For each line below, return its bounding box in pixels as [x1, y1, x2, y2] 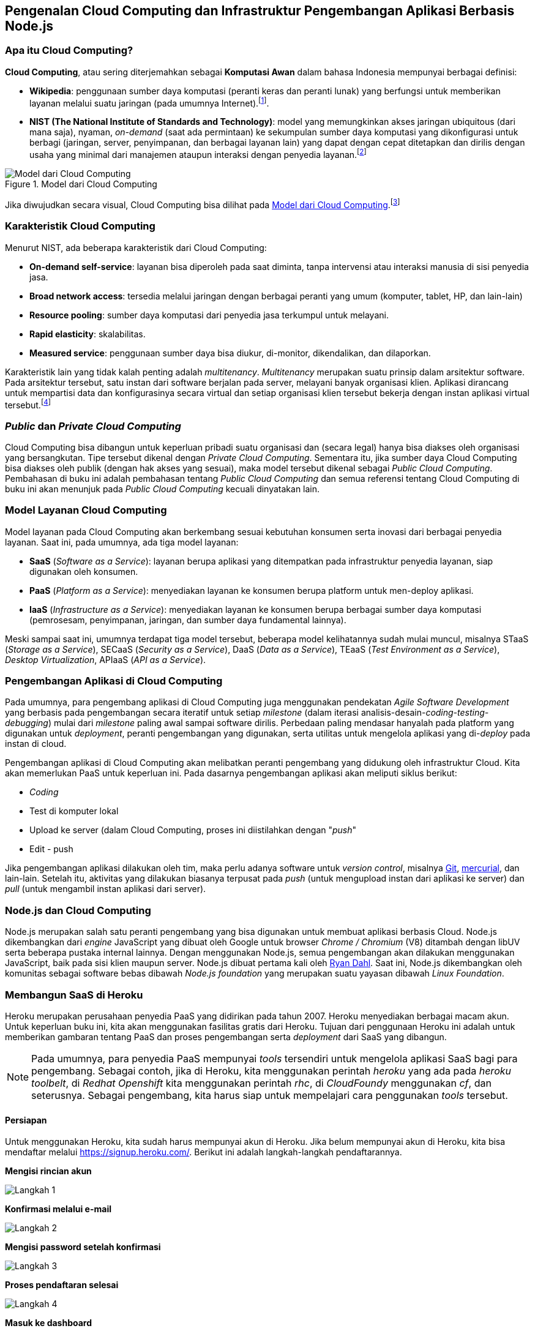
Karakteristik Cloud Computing [5, 220, 155, 233]
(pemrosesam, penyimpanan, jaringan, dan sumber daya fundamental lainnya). [29, 614, 346, 625]
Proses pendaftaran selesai [5, 1280, 119, 1291]
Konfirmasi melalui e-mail [5, 1204, 111, 1215]
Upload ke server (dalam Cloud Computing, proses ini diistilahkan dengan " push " [29, 825, 357, 836]
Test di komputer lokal [29, 806, 119, 817]
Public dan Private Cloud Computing [5, 419, 181, 432]
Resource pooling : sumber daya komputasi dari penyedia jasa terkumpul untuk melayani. [29, 309, 389, 320]
